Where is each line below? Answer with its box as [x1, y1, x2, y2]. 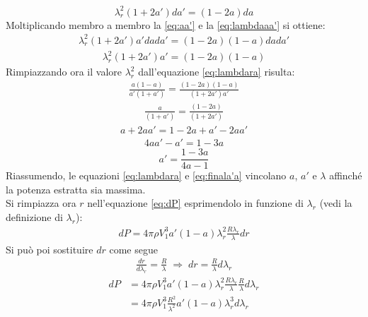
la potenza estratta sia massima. [6, 181, 146, 196]
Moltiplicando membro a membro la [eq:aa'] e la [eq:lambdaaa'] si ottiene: [6, 17, 326, 32]
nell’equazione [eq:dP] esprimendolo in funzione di [87, 196, 304, 210]
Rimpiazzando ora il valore [6, 64, 122, 79]
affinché [329, 168, 362, 183]
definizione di [6, 209, 63, 224]
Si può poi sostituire [6, 241, 93, 256]
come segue [109, 241, 158, 256]
